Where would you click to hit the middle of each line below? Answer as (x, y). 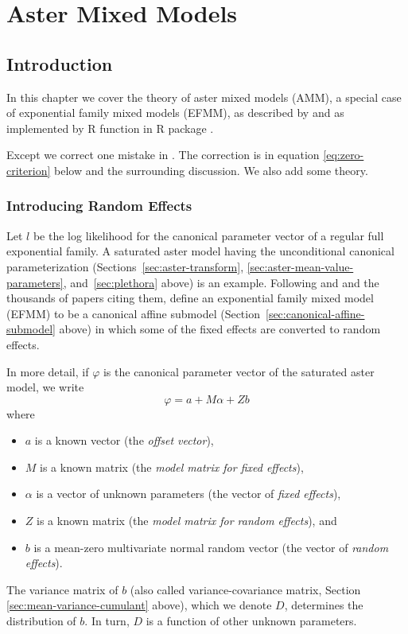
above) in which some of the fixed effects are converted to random (220, 329)
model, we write (45, 387)
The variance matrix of (62, 589)
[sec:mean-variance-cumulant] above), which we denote (139, 605)
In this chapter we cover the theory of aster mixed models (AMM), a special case (204, 97)
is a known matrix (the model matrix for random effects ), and (187, 521)
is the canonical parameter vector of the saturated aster (239, 371)
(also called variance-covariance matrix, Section (245, 589)
